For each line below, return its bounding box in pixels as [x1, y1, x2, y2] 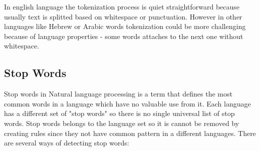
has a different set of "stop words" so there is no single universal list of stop [4, 108, 235, 118]
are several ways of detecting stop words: [4, 137, 129, 148]
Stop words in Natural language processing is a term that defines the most [4, 88, 232, 99]
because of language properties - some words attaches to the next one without [4, 30, 243, 41]
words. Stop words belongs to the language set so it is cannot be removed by [4, 117, 239, 128]
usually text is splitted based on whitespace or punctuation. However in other [4, 11, 242, 21]
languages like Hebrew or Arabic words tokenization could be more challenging [4, 21, 246, 31]
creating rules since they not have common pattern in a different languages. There [4, 127, 256, 138]
